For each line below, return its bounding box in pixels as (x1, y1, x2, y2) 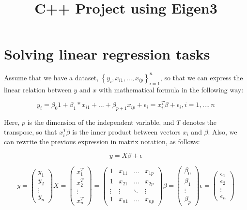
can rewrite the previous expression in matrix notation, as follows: (4, 136, 200, 146)
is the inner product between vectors (72, 126, 181, 136)
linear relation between (4, 84, 72, 94)
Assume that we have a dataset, (4, 72, 99, 82)
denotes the (182, 117, 217, 127)
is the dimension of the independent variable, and (27, 117, 174, 127)
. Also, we (208, 126, 237, 136)
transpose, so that (4, 126, 57, 136)
